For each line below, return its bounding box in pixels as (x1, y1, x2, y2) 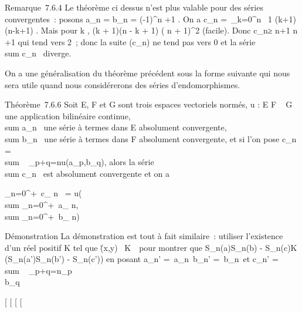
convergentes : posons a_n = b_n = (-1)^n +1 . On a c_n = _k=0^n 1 (5, 12, 273, 25)
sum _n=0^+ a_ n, (5, 198, 79, 210)
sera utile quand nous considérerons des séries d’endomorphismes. (5, 78, 240, 90)
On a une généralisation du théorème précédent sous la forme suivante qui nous (5, 66, 290, 79)
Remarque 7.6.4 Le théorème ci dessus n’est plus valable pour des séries (5, 1, 263, 13)
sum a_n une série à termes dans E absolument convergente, (5, 121, 227, 133)
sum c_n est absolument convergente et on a (5, 167, 169, 179)
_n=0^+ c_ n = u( (5, 187, 82, 199)
